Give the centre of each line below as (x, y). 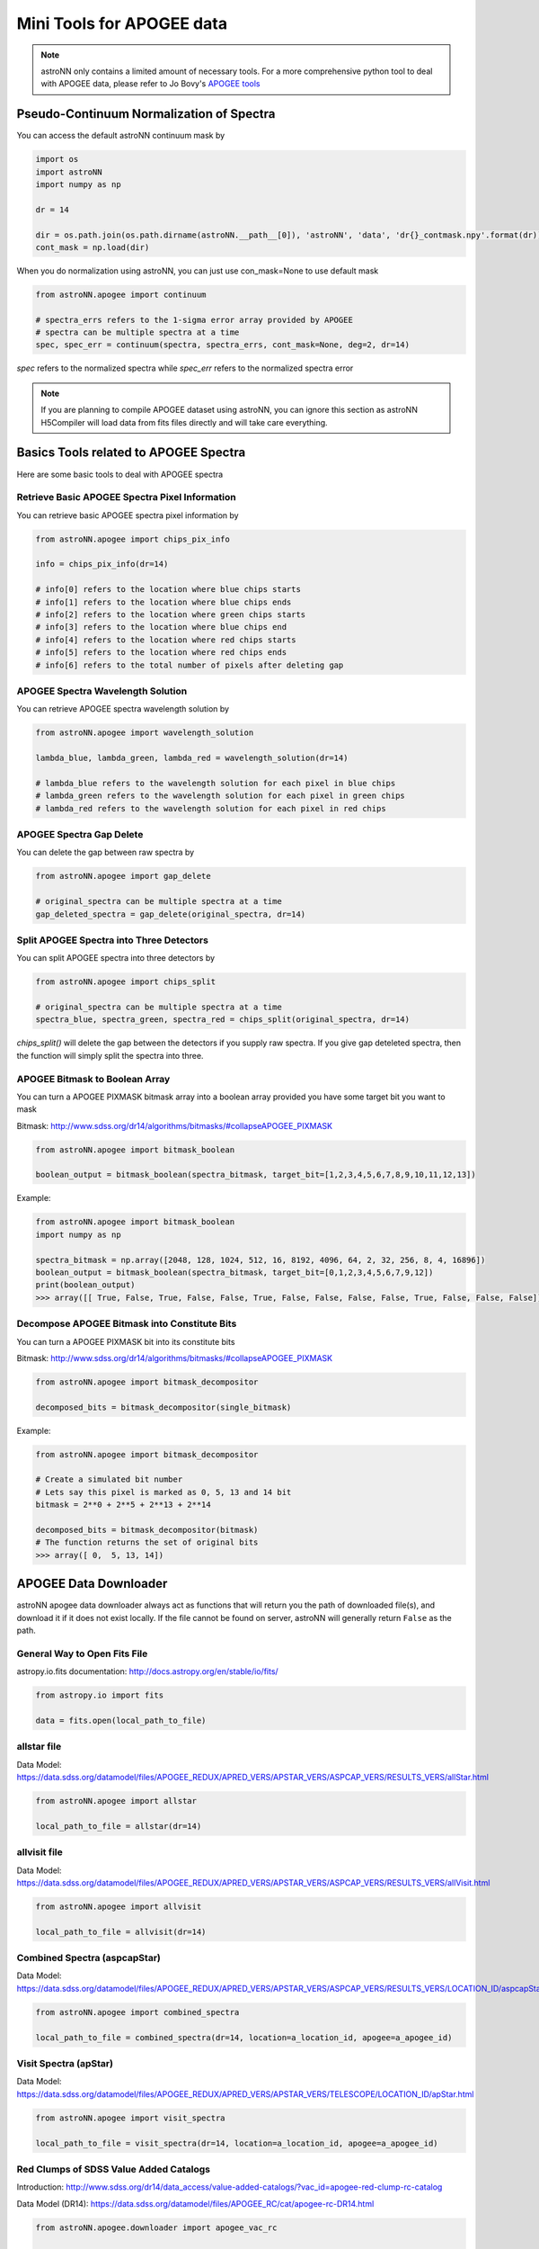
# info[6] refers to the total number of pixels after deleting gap (190, 665)
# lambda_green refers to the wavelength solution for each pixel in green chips (221, 796)
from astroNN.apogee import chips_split (125, 982)
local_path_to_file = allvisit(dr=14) (121, 1931)
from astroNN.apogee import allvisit (119, 1906)
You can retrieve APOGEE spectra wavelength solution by (123, 709)
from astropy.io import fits (100, 1695)
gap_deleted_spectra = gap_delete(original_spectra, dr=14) (171, 914)
